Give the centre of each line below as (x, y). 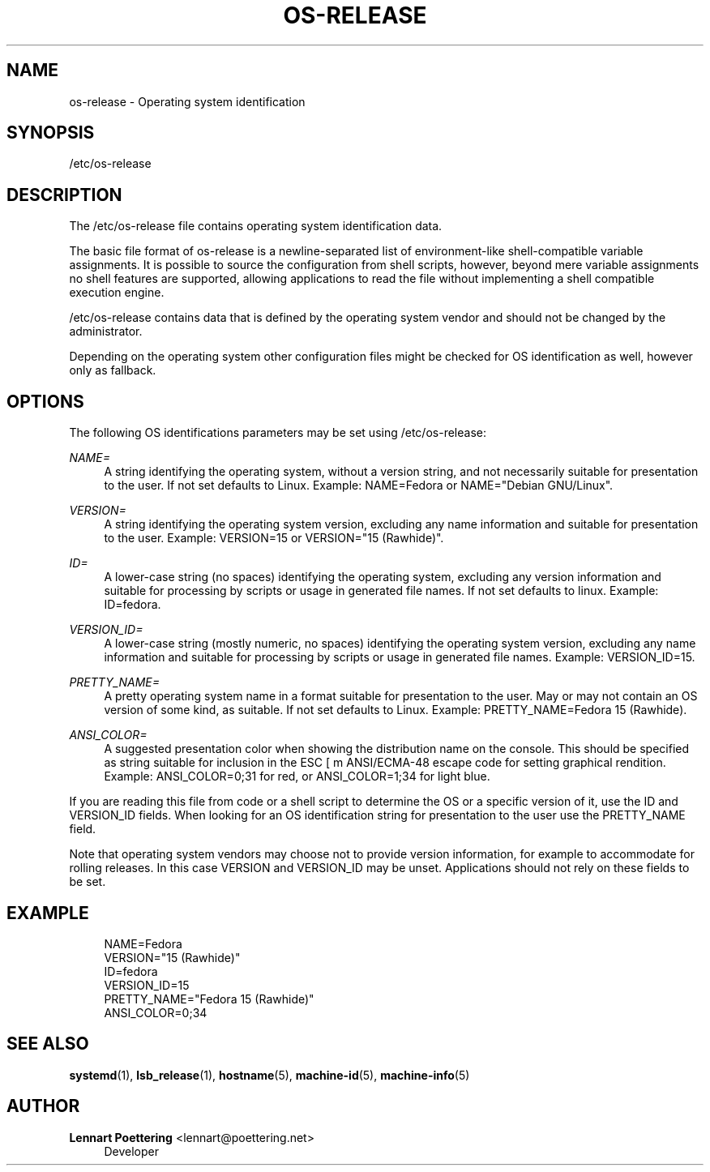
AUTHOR (43, 1106)
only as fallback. (113, 370)
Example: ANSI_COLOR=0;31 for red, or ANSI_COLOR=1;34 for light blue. (297, 776)
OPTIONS (45, 401)
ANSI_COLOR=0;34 (156, 1012)
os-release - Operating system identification (187, 101)
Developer (131, 1151)
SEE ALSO (48, 1044)
